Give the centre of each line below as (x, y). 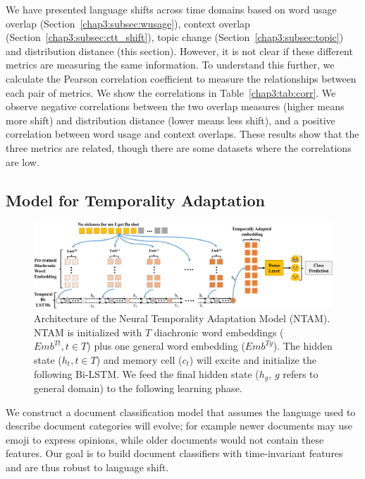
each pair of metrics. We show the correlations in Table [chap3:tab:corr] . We (171, 92)
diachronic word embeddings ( (219, 332)
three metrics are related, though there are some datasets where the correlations (179, 147)
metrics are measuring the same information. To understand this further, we (170, 65)
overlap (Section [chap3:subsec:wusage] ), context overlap (128, 23)
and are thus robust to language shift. (87, 467)
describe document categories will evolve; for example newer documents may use (179, 426)
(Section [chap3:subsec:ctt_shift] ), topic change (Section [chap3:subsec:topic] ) (175, 37)
